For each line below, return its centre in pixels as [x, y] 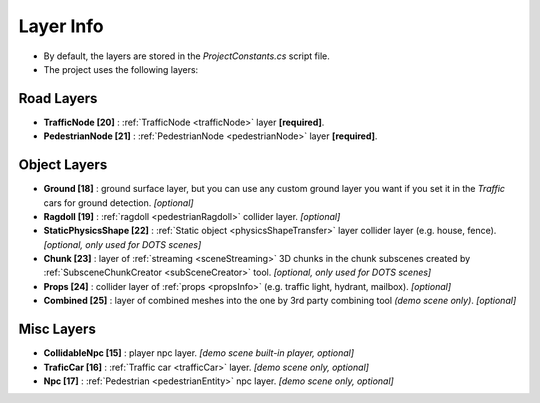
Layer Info [61, 26]
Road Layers [58, 98]
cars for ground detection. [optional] [118, 202]
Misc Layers [57, 329]
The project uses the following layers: [121, 69]
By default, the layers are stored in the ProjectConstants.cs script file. [186, 56]
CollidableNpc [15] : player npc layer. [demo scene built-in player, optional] [199, 353]
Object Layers [63, 165]
